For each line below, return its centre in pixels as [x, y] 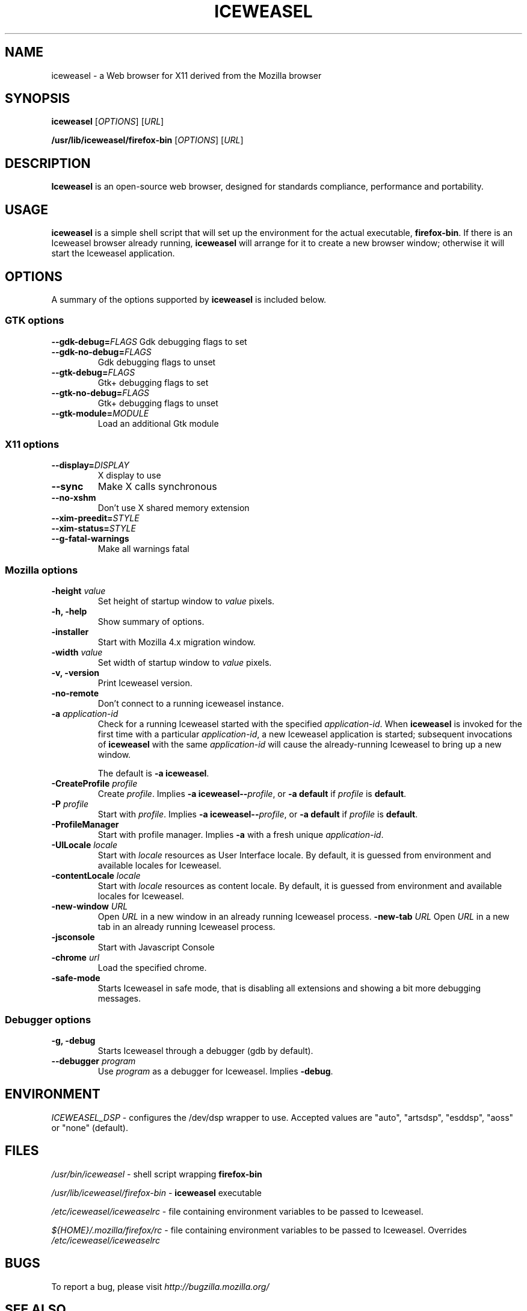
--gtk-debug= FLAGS [93, 372]
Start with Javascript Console [156, 947]
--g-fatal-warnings [90, 539]
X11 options [32, 445]
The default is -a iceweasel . [153, 773]
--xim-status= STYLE [94, 528]
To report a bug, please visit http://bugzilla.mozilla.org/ [160, 1286]
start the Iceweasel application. [113, 253]
